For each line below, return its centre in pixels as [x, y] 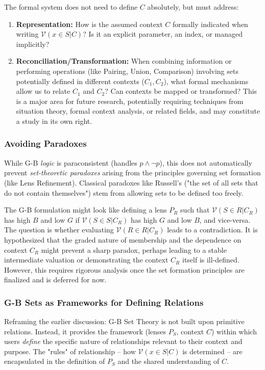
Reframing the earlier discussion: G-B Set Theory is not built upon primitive [124, 321]
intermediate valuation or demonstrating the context [86, 260]
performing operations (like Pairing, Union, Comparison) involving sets [127, 71]
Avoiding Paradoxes [45, 143]
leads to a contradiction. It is [212, 230]
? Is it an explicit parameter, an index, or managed [163, 34]
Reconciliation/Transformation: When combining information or [124, 61]
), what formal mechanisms [206, 81]
